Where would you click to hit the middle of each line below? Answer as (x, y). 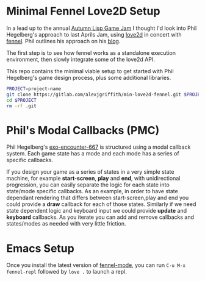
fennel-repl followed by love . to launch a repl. (67, 272)
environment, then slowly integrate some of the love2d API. (81, 59)
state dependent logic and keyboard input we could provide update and (97, 211)
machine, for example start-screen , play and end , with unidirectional (93, 179)
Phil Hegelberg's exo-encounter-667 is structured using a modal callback (99, 147)
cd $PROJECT (21, 100)
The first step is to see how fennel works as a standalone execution (91, 52)
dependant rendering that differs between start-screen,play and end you (98, 198)
